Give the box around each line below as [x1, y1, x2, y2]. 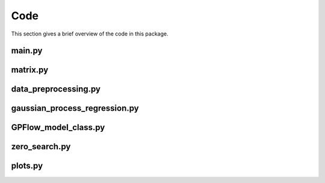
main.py [11, 46, 43, 56]
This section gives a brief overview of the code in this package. [11, 30, 169, 37]
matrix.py [11, 65, 49, 75]
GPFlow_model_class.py [11, 122, 105, 132]
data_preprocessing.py [11, 84, 101, 95]
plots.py [11, 161, 43, 171]
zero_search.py [11, 141, 71, 152]
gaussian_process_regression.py [11, 103, 140, 114]
